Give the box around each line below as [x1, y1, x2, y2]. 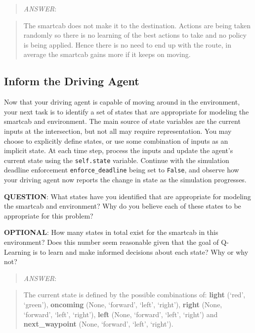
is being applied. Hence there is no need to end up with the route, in [23, 39, 232, 50]
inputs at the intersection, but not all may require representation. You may [4, 125, 232, 136]
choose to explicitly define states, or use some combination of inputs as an [4, 135, 228, 146]
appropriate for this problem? [4, 210, 93, 221]
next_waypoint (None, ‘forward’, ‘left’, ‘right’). [23, 319, 173, 329]
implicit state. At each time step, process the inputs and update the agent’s [4, 145, 233, 156]
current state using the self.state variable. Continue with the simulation [4, 155, 229, 165]
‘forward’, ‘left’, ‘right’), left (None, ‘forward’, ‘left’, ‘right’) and [23, 309, 218, 319]
